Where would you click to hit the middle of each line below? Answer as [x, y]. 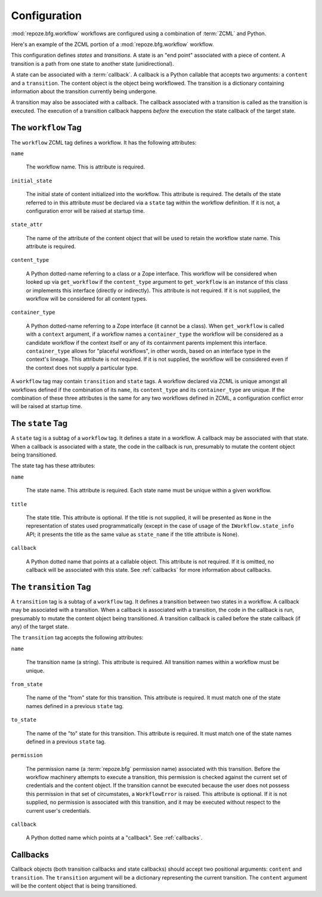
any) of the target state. [40, 627]
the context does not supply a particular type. [82, 368]
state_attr [27, 225]
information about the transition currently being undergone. [84, 91]
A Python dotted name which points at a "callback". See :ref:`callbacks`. [114, 838]
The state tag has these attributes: [53, 466]
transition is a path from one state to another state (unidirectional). [92, 63]
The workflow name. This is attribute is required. [86, 167]
